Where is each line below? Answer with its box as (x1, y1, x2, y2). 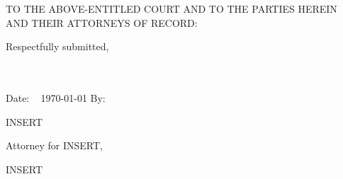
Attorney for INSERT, (6, 138, 103, 153)
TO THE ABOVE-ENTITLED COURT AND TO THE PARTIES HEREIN (6, 1, 337, 16)
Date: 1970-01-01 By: (6, 90, 106, 105)
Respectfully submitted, (6, 39, 109, 54)
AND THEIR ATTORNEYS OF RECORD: (6, 15, 198, 30)
